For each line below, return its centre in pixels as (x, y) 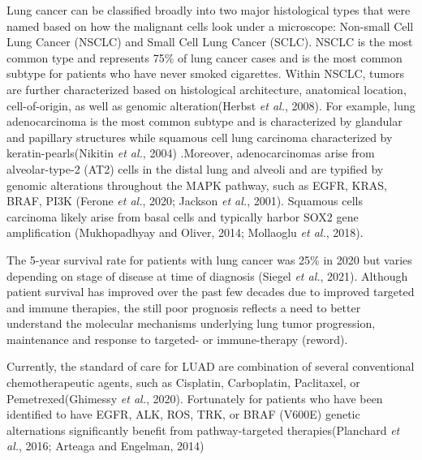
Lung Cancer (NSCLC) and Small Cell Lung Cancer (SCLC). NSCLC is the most (210, 42)
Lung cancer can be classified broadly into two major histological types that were (209, 10)
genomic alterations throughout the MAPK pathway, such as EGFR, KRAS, (197, 185)
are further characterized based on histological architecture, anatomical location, (207, 89)
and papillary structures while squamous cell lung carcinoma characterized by (200, 137)
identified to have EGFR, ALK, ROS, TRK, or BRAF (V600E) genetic (183, 414)
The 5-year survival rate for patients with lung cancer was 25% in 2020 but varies (209, 259)
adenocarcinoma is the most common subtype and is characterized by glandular (205, 121)
